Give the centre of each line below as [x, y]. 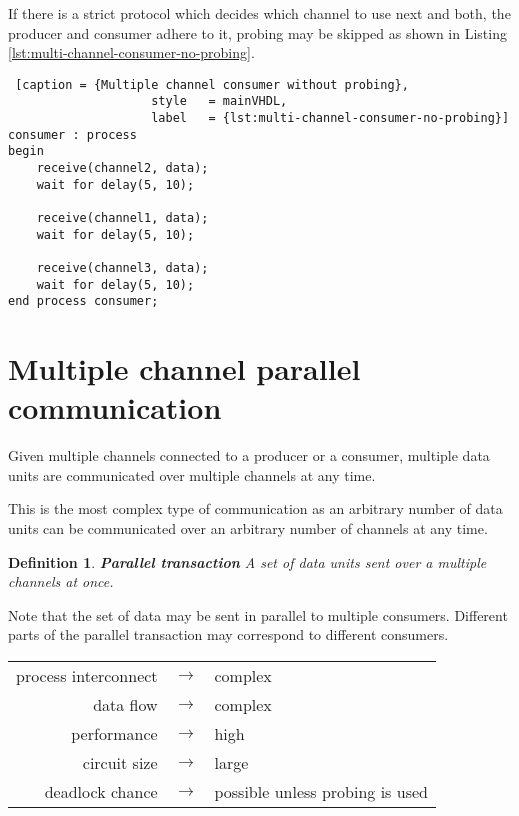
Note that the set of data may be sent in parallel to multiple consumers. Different [258, 614]
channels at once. [61, 581]
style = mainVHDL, [219, 101]
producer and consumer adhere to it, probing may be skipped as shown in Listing [257, 32]
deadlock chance [101, 792]
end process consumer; [83, 301]
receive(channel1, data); [122, 218]
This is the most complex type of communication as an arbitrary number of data [255, 508]
